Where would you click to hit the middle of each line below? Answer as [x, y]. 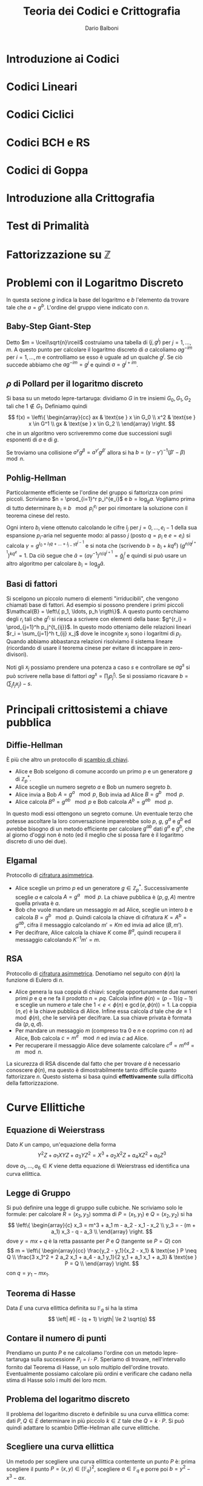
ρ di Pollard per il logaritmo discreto [75, 383]
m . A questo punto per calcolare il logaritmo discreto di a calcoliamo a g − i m [99, 349]
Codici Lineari [42, 87]
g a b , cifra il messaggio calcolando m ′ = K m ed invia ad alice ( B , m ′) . [99, 924]
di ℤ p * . [23, 779]
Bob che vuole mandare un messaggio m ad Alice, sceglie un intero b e [104, 910]
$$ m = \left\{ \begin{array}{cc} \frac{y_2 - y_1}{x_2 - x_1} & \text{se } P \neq [102, 1250]
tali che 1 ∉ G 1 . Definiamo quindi [47, 407]
